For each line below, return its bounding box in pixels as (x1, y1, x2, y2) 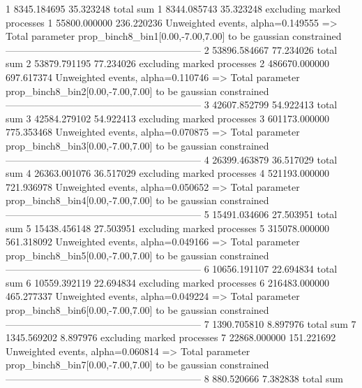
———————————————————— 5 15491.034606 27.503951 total (6, 206, 338, 221)
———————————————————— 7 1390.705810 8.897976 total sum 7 (6, 316, 356, 331)
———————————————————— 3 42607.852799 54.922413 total (6, 97, 338, 112)
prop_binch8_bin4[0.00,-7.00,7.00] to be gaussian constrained (6, 193, 269, 208)
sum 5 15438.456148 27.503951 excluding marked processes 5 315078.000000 (6, 220, 329, 235)
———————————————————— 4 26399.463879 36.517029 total (6, 152, 338, 166)
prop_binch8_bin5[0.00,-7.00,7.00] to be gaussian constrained (6, 247, 269, 262)
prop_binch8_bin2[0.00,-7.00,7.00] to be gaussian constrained (6, 83, 269, 98)
